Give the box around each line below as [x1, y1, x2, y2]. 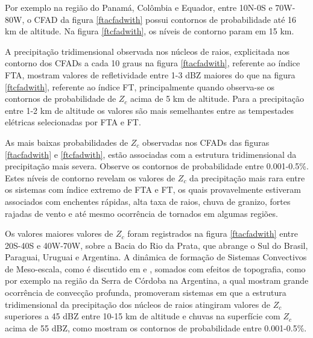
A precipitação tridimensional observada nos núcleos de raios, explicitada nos [5, 45, 289, 57]
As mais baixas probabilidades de [5, 136, 128, 148]
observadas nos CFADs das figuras [142, 136, 270, 148]
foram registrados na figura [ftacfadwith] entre [127, 227, 298, 240]
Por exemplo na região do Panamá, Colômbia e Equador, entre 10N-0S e [5, 1, 273, 13]
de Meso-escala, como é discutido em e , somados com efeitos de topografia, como [5, 262, 306, 275]
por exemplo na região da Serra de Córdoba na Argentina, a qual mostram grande [5, 274, 309, 287]
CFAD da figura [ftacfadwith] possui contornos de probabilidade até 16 [34, 13, 297, 25]
